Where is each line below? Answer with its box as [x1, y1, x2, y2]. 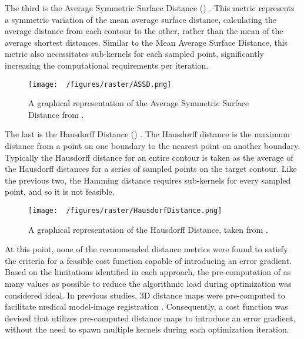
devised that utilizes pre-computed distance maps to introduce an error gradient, [5, 311, 296, 324]
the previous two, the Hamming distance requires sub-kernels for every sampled [5, 174, 291, 186]
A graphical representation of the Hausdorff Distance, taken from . [28, 223, 268, 235]
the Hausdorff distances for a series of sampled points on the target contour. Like [5, 162, 297, 175]
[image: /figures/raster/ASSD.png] [28, 80, 172, 89]
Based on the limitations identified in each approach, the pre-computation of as [5, 266, 291, 278]
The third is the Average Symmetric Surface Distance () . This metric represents [5, 2, 295, 13]
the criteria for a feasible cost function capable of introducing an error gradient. [5, 254, 292, 266]
